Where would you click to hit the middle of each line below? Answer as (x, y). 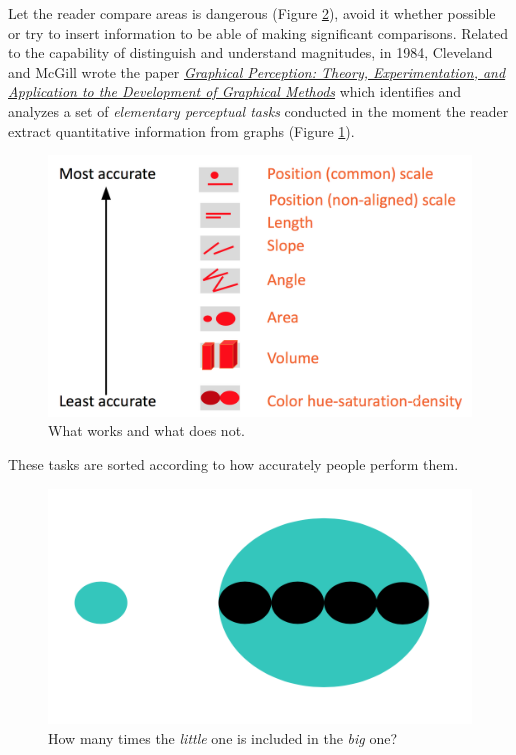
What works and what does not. (146, 430)
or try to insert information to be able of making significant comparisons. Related (258, 32)
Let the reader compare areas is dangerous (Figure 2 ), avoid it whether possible (252, 13)
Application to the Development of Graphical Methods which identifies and (235, 91)
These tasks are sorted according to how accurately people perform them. (233, 464)
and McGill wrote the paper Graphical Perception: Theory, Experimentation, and (257, 71)
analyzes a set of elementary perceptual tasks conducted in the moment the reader (258, 110)
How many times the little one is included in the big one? (223, 737)
